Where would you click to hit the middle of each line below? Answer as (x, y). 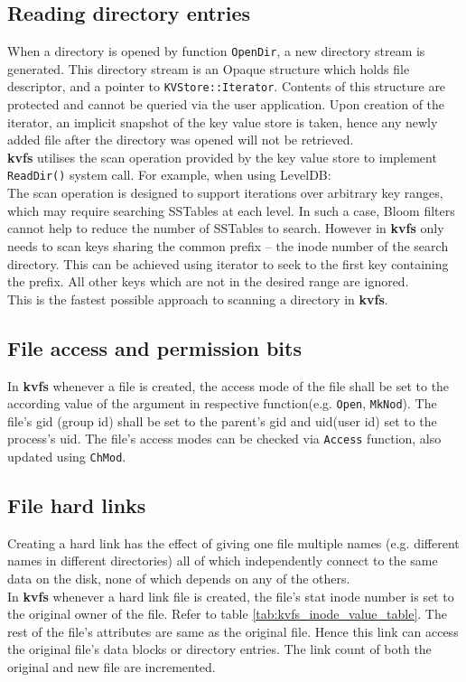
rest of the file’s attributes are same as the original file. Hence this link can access (233, 631)
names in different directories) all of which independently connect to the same (223, 561)
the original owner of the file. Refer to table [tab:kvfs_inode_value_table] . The (227, 614)
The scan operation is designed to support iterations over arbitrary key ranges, (225, 193)
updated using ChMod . (67, 456)
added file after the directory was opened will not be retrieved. (181, 140)
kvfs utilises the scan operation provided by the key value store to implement (222, 157)
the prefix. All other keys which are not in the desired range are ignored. (208, 281)
